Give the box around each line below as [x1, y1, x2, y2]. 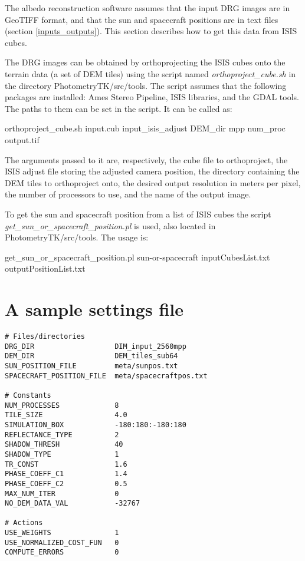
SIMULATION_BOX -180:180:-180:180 [5, 420, 186, 429]
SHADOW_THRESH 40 [5, 440, 123, 449]
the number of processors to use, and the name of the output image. [5, 188, 251, 200]
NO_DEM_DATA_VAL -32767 [5, 499, 140, 508]
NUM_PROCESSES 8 [5, 401, 119, 410]
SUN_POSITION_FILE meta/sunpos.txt [5, 361, 178, 370]
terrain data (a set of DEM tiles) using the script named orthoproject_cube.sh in [5, 67, 296, 80]
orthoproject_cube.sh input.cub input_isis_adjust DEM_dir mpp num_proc [5, 122, 286, 134]
